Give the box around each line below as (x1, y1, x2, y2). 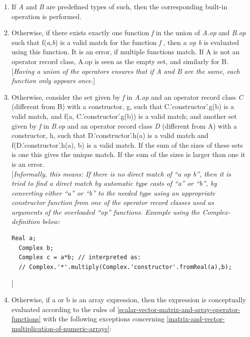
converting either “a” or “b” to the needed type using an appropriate (11, 187, 215, 198)
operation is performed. (11, 11, 82, 21)
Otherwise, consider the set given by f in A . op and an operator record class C (11, 91, 243, 102)
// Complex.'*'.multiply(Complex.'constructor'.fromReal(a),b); (19, 263, 232, 270)
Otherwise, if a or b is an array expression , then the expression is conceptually (11, 294, 246, 305)
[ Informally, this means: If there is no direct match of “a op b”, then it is (11, 168, 231, 179)
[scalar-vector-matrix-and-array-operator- (117, 304, 240, 314)
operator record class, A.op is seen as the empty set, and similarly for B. (11, 56, 229, 66)
